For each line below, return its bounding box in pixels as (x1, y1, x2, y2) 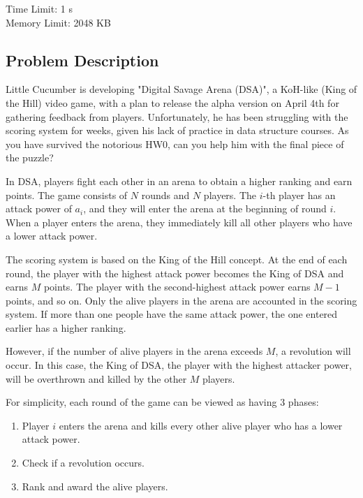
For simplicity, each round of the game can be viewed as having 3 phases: (6, 395, 319, 409)
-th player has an (262, 187, 336, 202)
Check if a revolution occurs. (22, 455, 145, 470)
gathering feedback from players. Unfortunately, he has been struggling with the (6, 109, 348, 124)
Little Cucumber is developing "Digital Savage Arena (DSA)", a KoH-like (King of (6, 82, 357, 96)
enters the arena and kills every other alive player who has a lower (59, 418, 343, 432)
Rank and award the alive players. (22, 478, 168, 493)
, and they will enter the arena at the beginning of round (83, 201, 327, 216)
